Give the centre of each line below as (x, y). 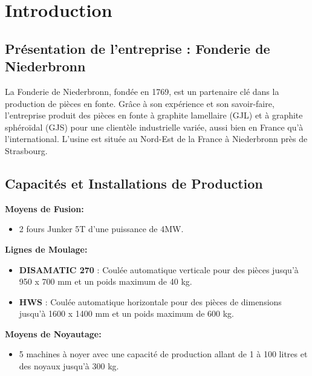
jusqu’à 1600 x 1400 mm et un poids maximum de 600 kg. (126, 313)
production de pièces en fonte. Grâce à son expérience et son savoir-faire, (140, 103)
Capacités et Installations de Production (134, 183)
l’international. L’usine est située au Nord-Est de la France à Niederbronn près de (156, 139)
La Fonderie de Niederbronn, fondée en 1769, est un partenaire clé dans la (142, 91)
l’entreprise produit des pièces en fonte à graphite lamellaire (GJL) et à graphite (154, 115)
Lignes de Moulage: (46, 249)
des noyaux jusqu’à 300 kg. (69, 366)
